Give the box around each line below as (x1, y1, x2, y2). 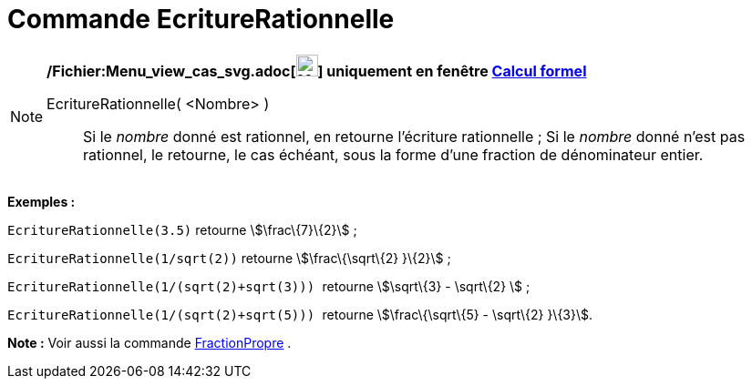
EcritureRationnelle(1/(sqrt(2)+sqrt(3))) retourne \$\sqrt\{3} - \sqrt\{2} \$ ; (7, 278, 531, 294)
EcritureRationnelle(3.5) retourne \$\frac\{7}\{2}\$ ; (7, 221, 357, 238)
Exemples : (7, 193, 76, 209)
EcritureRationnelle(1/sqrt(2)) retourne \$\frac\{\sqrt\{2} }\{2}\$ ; (7, 249, 451, 266)
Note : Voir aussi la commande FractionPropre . (7, 334, 292, 350)
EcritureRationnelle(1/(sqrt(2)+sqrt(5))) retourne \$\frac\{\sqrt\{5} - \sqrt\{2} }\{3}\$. (7, 306, 593, 322)
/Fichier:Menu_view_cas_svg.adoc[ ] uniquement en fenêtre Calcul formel (46, 61, 587, 80)
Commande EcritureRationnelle (7, 4, 395, 35)
